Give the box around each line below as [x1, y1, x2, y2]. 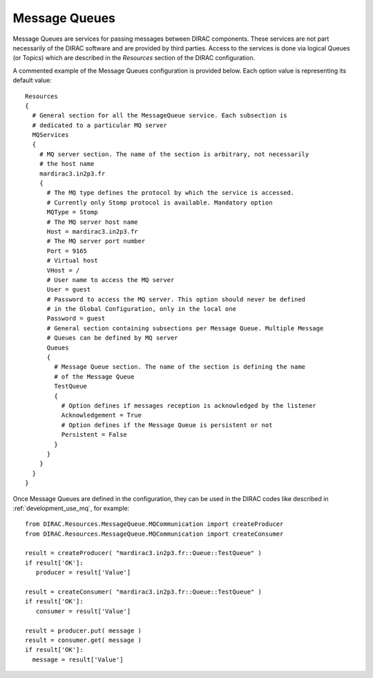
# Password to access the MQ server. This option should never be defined [46, 295, 306, 303]
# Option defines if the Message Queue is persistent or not [61, 421, 273, 429]
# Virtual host [46, 256, 98, 265]
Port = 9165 [46, 247, 88, 255]
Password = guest [46, 314, 106, 323]
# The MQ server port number [46, 237, 146, 245]
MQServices [32, 131, 69, 139]
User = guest [46, 285, 91, 294]
